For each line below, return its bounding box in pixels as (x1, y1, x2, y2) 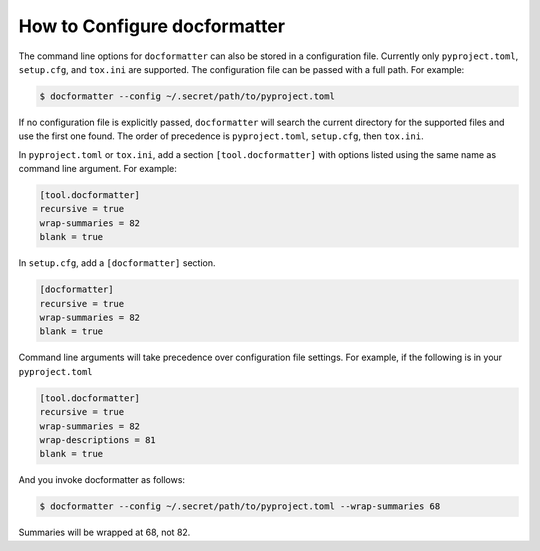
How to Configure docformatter (18, 15, 285, 37)
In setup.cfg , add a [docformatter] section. (18, 257, 216, 269)
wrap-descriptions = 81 (39, 434, 157, 445)
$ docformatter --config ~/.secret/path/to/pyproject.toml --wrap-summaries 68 (39, 501, 441, 512)
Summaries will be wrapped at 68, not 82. (18, 526, 191, 539)
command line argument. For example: (18, 163, 177, 175)
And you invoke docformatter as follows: (18, 474, 185, 486)
